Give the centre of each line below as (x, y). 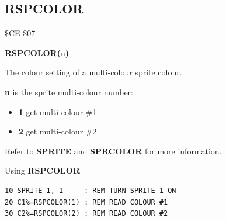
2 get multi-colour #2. (59, 131)
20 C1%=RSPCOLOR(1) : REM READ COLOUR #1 (86, 202)
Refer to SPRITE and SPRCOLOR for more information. (113, 151)
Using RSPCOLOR (42, 170)
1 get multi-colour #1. (59, 111)
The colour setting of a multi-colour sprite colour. (93, 72)
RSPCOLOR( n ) (37, 52)
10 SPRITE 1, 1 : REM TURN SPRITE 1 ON (91, 190)
